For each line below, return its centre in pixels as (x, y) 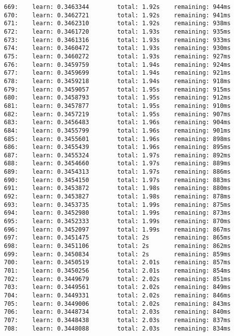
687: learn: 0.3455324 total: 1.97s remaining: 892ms (117, 155)
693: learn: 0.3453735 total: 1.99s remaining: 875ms (117, 205)
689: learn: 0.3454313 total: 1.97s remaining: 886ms (117, 172)
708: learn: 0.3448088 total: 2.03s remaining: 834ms (117, 328)
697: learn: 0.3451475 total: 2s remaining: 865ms (117, 238)
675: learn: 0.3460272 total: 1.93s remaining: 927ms (117, 56)
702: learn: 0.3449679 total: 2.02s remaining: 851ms (117, 279)
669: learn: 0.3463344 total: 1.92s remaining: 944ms (117, 7)
